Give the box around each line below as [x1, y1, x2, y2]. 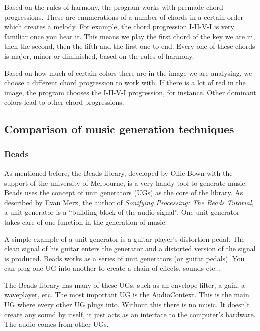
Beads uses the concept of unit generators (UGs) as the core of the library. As [4, 187, 243, 198]
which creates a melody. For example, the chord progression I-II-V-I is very [4, 21, 234, 32]
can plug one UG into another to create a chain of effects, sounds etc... [4, 263, 221, 273]
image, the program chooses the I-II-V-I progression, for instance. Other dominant [4, 87, 256, 97]
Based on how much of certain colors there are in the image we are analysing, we [4, 67, 252, 78]
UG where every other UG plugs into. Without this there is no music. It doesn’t [4, 299, 250, 310]
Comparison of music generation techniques [4, 121, 234, 137]
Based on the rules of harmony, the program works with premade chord [4, 2, 223, 12]
